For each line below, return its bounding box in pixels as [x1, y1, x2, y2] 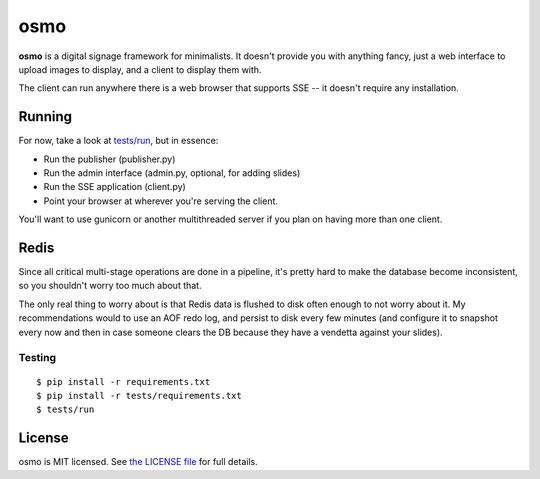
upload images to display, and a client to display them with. [18, 63, 262, 75]
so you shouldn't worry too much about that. [18, 280, 202, 292]
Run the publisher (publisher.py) [43, 153, 176, 165]
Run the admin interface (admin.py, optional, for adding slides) [43, 167, 301, 179]
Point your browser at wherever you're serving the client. [43, 195, 279, 207]
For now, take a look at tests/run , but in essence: [18, 135, 219, 147]
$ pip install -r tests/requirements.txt [36, 390, 242, 401]
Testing [18, 351, 57, 365]
